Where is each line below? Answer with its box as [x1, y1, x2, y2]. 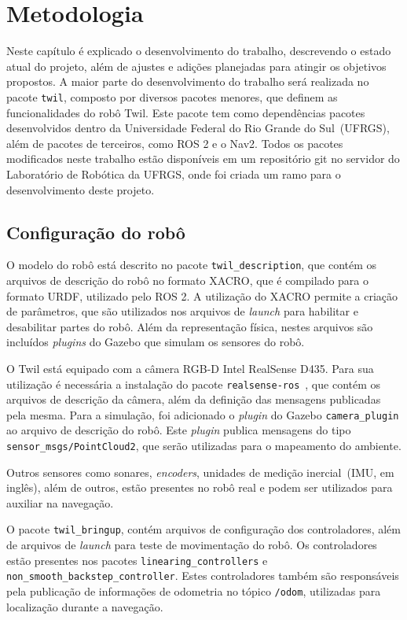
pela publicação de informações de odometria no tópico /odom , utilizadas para [6, 583, 381, 600]
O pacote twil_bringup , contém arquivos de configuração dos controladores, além [6, 521, 401, 537]
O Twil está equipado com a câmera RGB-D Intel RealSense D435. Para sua [6, 360, 374, 376]
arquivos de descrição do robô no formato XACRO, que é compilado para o [6, 271, 368, 288]
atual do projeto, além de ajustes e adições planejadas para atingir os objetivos [6, 57, 387, 74]
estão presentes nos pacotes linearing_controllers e [6, 552, 268, 568]
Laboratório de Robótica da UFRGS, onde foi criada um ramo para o [6, 165, 341, 182]
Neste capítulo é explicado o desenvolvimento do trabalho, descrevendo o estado [6, 42, 391, 59]
